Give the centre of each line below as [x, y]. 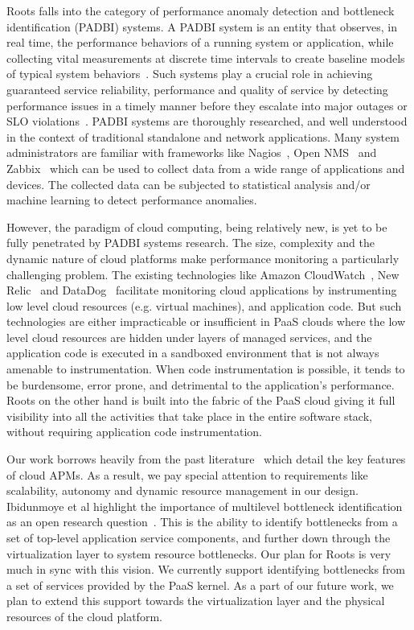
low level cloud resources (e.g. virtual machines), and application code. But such [204, 305]
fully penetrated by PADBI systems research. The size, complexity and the [191, 243]
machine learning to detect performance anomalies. [132, 200]
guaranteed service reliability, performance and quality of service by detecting [197, 89]
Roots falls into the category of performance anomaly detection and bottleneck [201, 10]
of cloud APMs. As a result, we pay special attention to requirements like [187, 474]
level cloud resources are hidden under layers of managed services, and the [189, 337]
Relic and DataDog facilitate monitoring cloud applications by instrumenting [202, 290]
